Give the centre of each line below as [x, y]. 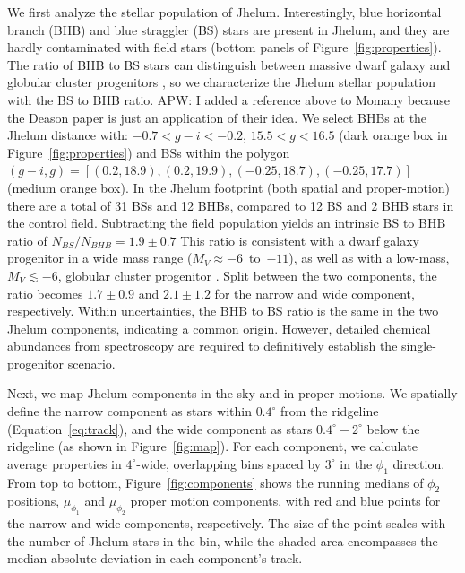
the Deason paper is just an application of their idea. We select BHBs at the [217, 117]
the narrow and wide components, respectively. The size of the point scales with [227, 523]
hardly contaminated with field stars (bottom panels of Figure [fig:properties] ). [224, 47]
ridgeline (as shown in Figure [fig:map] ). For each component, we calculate [213, 446]
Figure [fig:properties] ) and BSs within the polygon [149, 152]
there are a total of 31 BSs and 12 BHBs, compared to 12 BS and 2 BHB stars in [231, 205]
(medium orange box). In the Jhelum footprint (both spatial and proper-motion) [229, 187]
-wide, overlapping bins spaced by [229, 463]
